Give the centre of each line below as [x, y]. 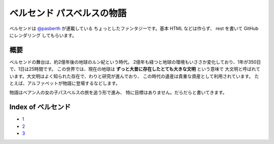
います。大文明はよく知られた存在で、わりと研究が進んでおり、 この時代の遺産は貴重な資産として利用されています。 [131, 76]
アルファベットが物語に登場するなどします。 [74, 83]
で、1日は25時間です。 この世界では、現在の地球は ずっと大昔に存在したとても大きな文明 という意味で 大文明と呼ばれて [135, 69]
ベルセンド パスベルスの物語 [68, 13]
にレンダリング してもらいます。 [43, 35]
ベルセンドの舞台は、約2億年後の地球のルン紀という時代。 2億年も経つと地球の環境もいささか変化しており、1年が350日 [135, 62]
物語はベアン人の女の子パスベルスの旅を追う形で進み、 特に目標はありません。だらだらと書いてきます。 [118, 93]
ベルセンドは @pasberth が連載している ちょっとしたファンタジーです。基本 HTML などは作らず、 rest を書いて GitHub [134, 28]
